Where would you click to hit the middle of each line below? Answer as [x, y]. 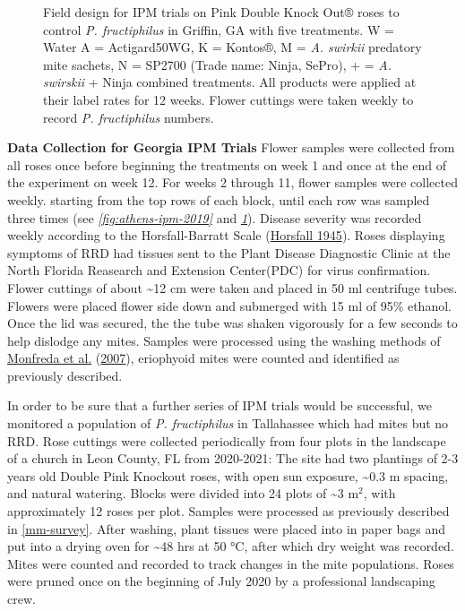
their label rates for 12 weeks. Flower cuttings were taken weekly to [228, 99]
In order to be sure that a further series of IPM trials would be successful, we [220, 405]
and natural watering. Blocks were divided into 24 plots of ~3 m [183, 493]
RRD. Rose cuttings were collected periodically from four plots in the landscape [227, 440]
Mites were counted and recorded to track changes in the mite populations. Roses [231, 563]
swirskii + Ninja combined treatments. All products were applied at [230, 82]
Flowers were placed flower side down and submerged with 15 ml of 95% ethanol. [229, 305]
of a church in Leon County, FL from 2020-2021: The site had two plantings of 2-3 [233, 458]
